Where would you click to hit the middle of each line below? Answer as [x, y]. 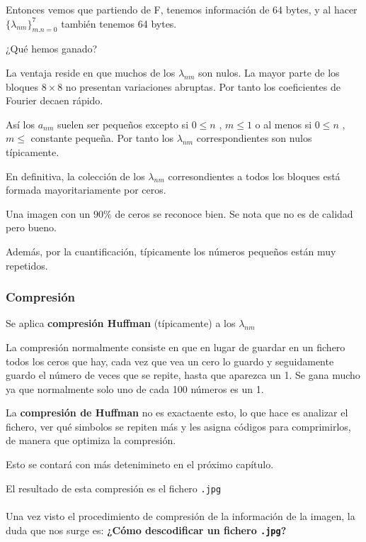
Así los [20, 124]
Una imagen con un [48, 213]
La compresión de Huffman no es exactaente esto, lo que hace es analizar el [177, 413]
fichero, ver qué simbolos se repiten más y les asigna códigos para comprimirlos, [178, 426]
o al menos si [284, 124]
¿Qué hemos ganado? [52, 49]
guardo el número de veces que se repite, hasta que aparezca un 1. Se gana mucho [183, 375]
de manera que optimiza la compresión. [91, 440]
